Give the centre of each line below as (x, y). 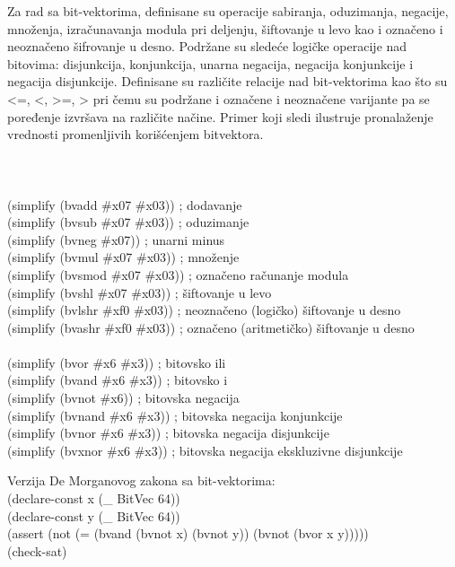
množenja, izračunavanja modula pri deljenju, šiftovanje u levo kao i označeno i (225, 28)
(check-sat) (37, 550)
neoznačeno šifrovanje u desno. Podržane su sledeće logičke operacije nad (207, 46)
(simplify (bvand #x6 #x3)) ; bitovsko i (118, 380)
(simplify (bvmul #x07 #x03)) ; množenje (123, 257)
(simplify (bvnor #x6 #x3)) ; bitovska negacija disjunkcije (168, 433)
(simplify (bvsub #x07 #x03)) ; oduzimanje (128, 222)
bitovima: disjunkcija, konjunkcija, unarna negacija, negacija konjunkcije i (210, 63)
